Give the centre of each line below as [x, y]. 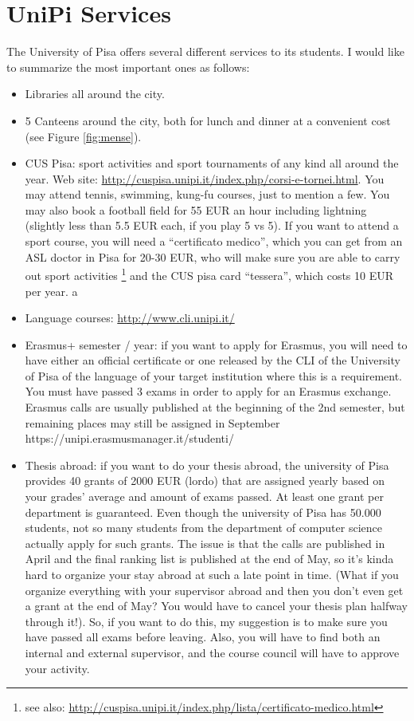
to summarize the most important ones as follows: [128, 67]
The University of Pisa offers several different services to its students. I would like [205, 51]
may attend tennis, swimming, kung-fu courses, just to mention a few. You [207, 194]
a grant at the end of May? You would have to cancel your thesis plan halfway [216, 606]
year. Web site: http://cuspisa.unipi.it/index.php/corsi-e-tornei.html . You [205, 178]
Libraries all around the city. [95, 94]
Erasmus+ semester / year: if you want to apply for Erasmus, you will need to [216, 344]
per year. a [51, 291]
